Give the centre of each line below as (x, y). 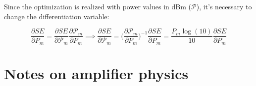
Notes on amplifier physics (96, 73)
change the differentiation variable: (57, 16)
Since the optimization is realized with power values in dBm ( (98, 6)
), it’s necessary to (224, 6)
